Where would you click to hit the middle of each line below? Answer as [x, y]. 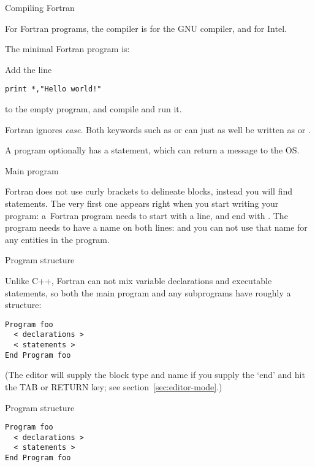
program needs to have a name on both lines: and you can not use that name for [156, 227]
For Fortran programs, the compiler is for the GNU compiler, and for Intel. [146, 28]
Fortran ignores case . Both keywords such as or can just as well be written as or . [158, 129]
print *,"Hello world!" [53, 89]
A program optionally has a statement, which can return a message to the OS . [152, 150]
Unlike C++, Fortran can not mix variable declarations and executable [139, 280]
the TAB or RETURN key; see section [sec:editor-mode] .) [114, 386]
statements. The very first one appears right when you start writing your [142, 203]
